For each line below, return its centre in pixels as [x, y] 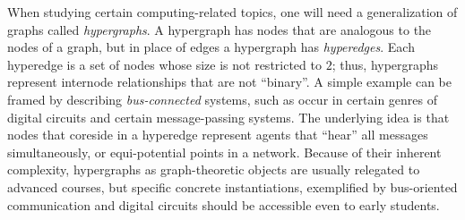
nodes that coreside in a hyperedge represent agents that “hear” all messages [218, 135]
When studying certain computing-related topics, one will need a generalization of [232, 12]
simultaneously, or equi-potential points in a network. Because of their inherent [224, 152]
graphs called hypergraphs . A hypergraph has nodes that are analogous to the [220, 29]
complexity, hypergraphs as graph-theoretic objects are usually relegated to [214, 169]
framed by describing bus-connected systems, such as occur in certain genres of [222, 99]
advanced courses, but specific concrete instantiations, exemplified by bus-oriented [232, 186]
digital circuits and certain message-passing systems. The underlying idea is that [228, 117]
